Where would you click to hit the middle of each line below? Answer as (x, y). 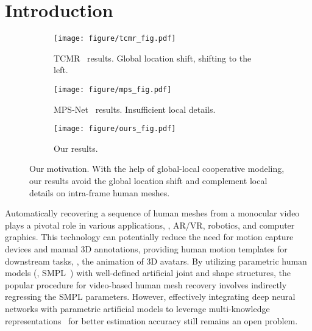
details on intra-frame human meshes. (100, 192)
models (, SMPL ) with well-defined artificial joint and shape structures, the (148, 273)
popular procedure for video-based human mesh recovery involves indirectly (146, 284)
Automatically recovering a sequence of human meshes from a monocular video (152, 213)
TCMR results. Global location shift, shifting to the (153, 58)
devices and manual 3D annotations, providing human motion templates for (146, 249)
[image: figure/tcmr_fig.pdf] (115, 39)
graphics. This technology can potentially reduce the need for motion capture (149, 237)
